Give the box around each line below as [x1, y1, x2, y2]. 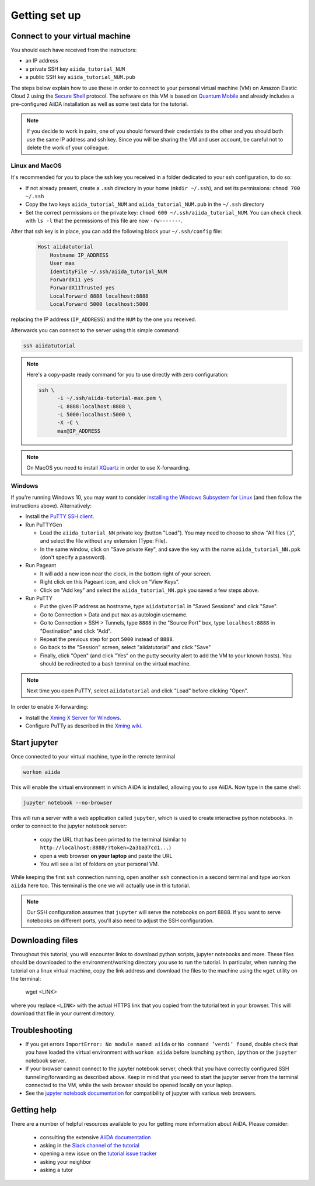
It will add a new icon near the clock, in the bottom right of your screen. [40, 570, 212, 577]
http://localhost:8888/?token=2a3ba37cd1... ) [40, 844, 171, 851]
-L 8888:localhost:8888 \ [57, 403, 131, 409]
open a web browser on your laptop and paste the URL [40, 852, 173, 859]
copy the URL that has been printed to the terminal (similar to [40, 836, 187, 843]
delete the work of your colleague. [26, 144, 109, 151]
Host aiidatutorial [37, 243, 93, 250]
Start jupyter [10, 737, 58, 747]
